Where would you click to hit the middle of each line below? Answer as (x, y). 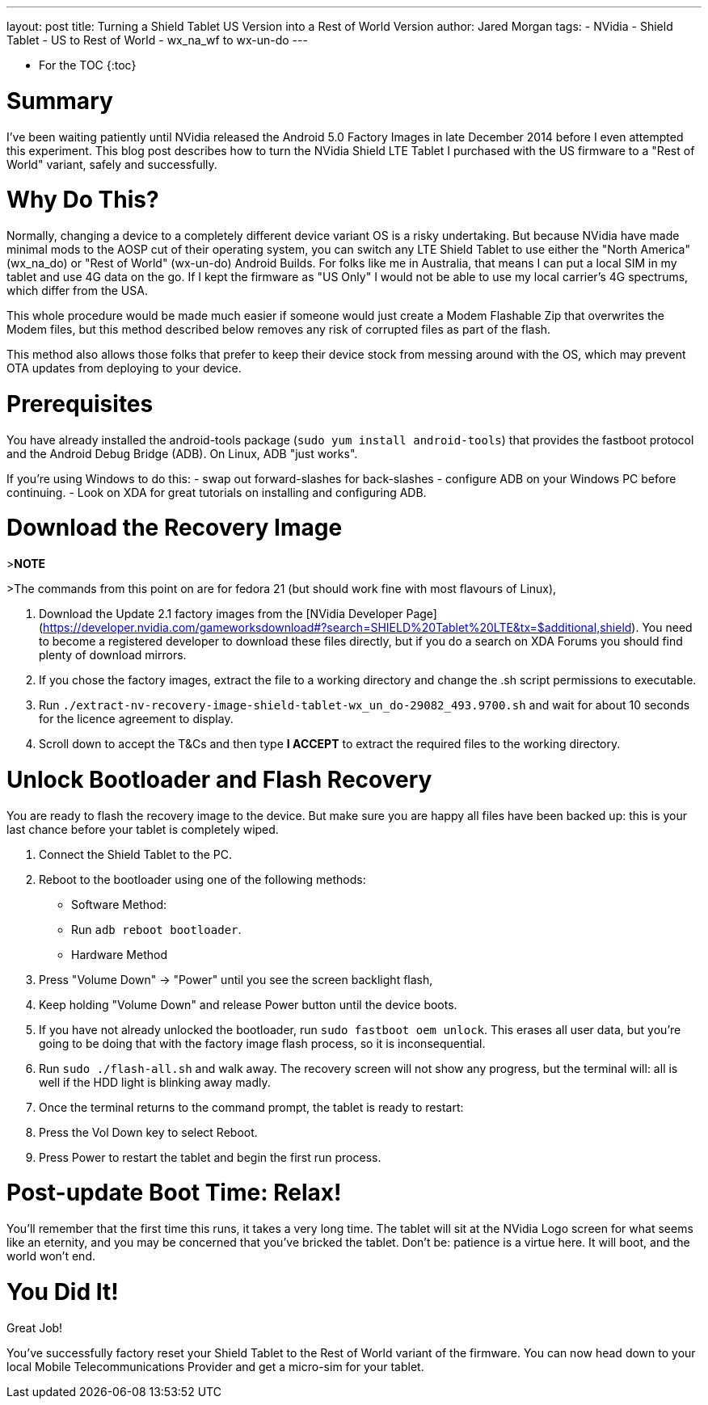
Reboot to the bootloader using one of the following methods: (202, 879)
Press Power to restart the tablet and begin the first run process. (210, 1157)
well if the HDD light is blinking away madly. (155, 1082)
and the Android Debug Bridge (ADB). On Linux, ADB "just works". (182, 453)
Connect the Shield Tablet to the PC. (135, 854)
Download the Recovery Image (175, 528)
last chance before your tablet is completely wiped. (143, 829)
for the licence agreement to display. (136, 719)
